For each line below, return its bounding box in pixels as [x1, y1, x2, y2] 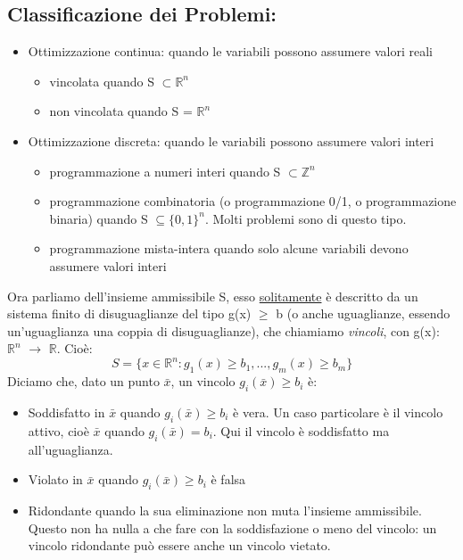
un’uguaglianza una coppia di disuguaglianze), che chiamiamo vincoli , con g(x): [7, 321, 440, 340]
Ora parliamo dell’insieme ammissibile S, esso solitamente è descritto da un [7, 286, 418, 305]
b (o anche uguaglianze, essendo [276, 304, 451, 323]
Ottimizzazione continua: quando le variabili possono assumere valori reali [28, 42, 433, 61]
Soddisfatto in [28, 403, 105, 422]
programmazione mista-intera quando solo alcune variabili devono [49, 239, 409, 258]
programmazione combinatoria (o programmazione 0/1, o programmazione [49, 192, 457, 210]
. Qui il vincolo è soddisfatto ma [212, 421, 390, 440]
